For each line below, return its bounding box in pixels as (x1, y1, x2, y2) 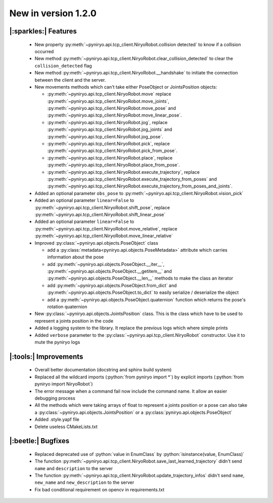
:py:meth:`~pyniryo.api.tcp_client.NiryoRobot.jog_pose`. (47, 133, 164, 139)
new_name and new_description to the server (34, 479, 134, 486)
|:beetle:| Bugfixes (9, 437, 70, 445)
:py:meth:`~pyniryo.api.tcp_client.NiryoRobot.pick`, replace (47, 141, 170, 147)
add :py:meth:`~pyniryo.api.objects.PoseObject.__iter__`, (47, 261, 164, 267)
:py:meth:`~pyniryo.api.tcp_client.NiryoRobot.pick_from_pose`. (47, 147, 177, 154)
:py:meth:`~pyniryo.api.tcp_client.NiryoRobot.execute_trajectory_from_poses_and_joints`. (47, 183, 233, 189)
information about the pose (47, 254, 104, 260)
